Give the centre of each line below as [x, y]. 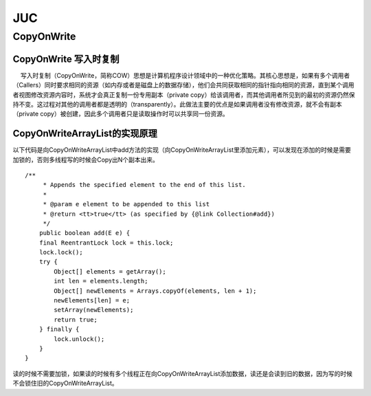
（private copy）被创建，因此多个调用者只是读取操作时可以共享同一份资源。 [121, 114]
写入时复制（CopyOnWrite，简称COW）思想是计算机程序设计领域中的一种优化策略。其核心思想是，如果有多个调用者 [185, 75]
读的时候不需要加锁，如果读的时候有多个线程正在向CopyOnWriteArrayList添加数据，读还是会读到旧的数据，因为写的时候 [183, 373]
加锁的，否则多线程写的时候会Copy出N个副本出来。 [86, 159]
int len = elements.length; [101, 281]
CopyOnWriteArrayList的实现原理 [85, 134]
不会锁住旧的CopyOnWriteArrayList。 [65, 383]
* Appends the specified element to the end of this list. [145, 185]
